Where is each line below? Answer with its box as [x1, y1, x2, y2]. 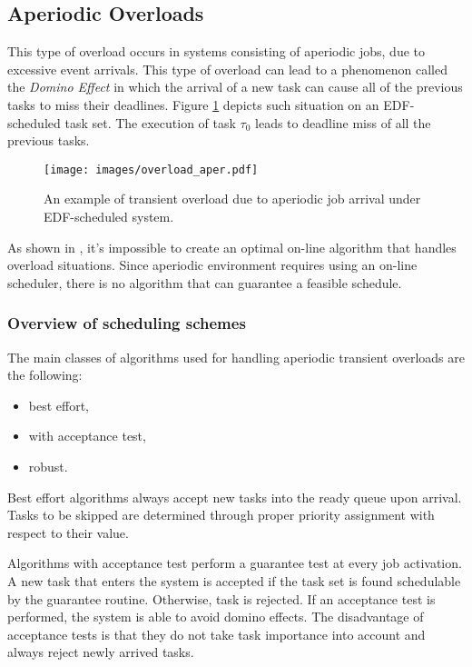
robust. [28, 456, 68, 475]
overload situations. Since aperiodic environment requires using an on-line [7, 255, 418, 274]
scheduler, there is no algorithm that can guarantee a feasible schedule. [7, 273, 402, 292]
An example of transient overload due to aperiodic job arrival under [44, 189, 421, 208]
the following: [7, 365, 83, 384]
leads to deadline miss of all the [255, 113, 431, 132]
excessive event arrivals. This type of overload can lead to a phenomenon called [7, 59, 447, 78]
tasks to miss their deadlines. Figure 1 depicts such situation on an [7, 95, 379, 114]
